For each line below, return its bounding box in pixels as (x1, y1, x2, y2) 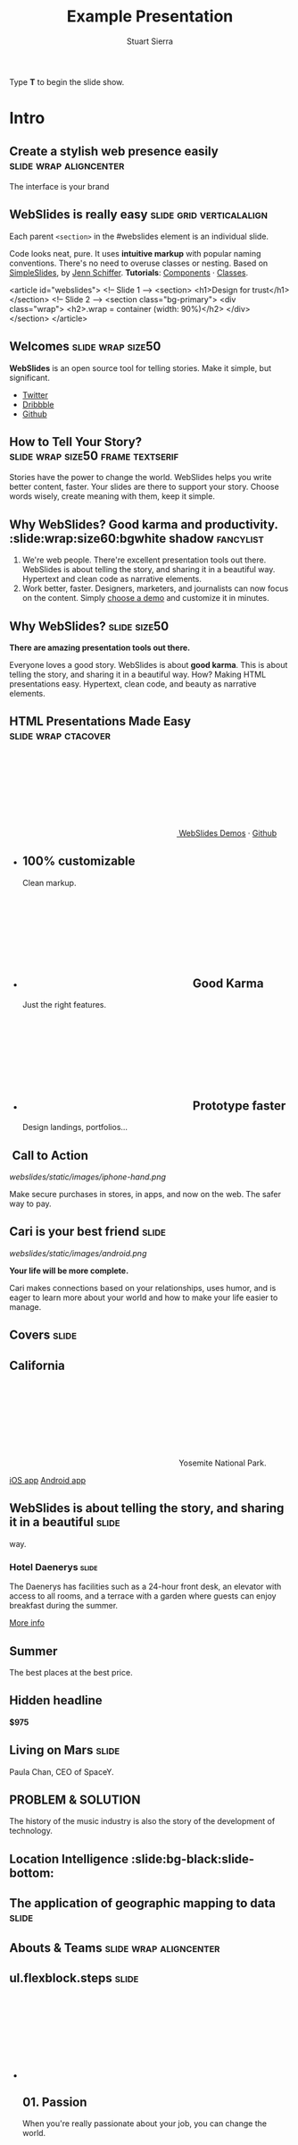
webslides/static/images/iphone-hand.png (9, 1171, 167, 1182)
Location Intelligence (9, 1851, 129, 1866)
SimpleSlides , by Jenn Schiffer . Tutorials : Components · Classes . (9, 266, 249, 278)
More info (9, 1617, 46, 1628)
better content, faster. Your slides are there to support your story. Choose (9, 481, 279, 493)
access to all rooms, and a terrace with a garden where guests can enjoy (9, 1591, 277, 1601)
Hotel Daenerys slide (9, 1560, 98, 1573)
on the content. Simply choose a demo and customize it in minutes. (21, 593, 269, 604)
